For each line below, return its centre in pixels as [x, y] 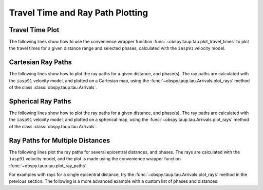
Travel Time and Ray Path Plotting [78, 13]
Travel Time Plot [34, 30]
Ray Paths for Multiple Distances [60, 140]
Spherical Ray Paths [40, 101]
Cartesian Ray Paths [40, 62]
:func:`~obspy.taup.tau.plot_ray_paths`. [48, 166]
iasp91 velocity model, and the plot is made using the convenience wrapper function [95, 159]
